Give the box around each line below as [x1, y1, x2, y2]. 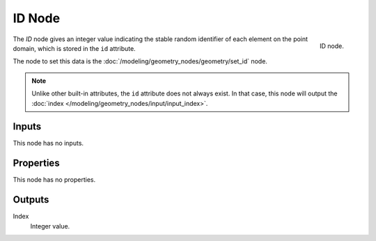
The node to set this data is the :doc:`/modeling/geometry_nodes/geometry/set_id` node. [13, 57, 268, 65]
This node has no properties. [13, 176, 96, 184]
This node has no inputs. [13, 139, 84, 148]
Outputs [13, 194, 49, 205]
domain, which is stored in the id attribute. [13, 44, 136, 52]
